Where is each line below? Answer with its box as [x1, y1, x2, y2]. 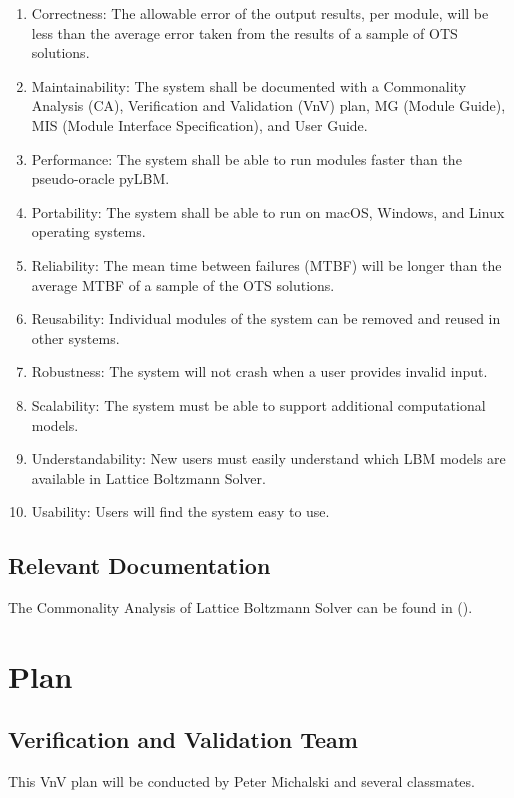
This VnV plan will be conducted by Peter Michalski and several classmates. [8, 771, 475, 792]
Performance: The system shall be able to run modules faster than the [31, 148, 462, 169]
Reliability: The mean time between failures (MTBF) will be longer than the [31, 254, 502, 275]
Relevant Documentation [8, 550, 271, 581]
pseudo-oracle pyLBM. [31, 168, 170, 189]
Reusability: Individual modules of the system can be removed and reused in [31, 308, 501, 329]
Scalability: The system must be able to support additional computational [31, 394, 486, 415]
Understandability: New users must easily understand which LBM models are [31, 448, 506, 469]
